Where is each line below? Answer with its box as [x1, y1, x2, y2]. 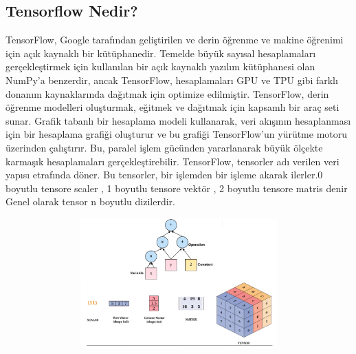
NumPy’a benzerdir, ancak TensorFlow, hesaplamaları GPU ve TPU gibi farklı [5, 72, 338, 87]
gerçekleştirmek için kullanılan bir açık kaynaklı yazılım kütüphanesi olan [5, 59, 315, 74]
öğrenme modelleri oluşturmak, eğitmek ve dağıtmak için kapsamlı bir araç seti [5, 100, 340, 114]
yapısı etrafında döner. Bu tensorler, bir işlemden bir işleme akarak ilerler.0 [5, 167, 323, 182]
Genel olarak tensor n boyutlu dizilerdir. [5, 194, 175, 209]
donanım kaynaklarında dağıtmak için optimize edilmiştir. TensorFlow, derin [5, 86, 329, 101]
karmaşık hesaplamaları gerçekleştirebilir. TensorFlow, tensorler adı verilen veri [5, 154, 340, 168]
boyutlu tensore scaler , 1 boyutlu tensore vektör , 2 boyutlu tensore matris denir [5, 180, 348, 195]
